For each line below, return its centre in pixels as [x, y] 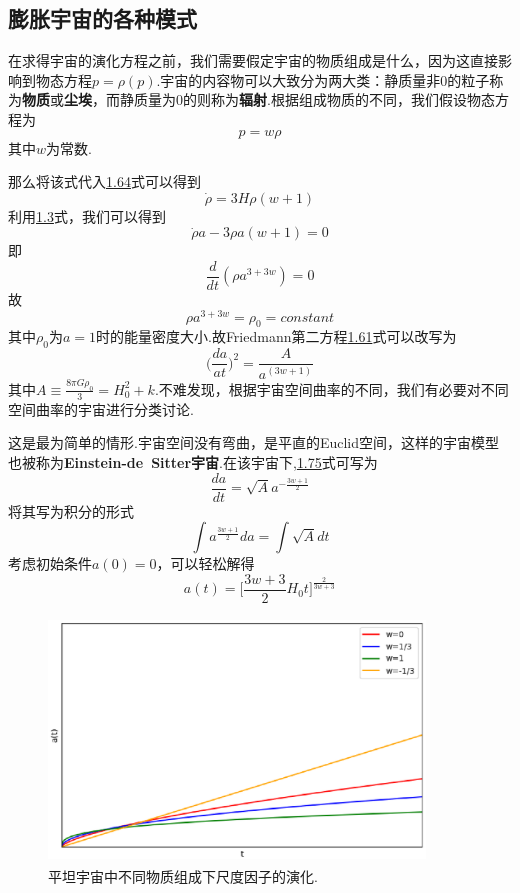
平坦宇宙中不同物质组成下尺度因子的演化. [183, 876]
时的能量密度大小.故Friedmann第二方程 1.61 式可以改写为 [276, 336]
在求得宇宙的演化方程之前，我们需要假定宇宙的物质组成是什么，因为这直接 [253, 60]
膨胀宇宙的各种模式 [102, 18]
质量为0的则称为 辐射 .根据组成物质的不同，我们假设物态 [314, 99]
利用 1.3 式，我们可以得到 [87, 215]
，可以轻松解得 [205, 563]
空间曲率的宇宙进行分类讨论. [101, 408]
